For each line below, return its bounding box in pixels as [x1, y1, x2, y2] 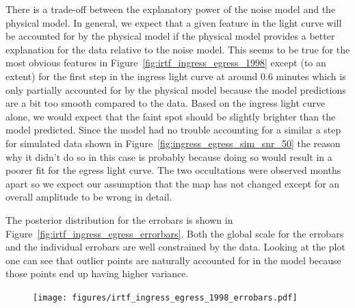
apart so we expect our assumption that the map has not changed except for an [5, 176, 340, 190]
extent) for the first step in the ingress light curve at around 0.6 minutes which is [5, 68, 346, 83]
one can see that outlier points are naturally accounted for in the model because [5, 253, 341, 267]
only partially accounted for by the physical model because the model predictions [5, 82, 346, 97]
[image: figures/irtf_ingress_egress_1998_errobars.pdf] [33, 292, 298, 303]
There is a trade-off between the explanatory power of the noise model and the [5, 2, 336, 16]
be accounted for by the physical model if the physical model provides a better [5, 29, 335, 43]
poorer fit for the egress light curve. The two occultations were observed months [5, 163, 341, 177]
